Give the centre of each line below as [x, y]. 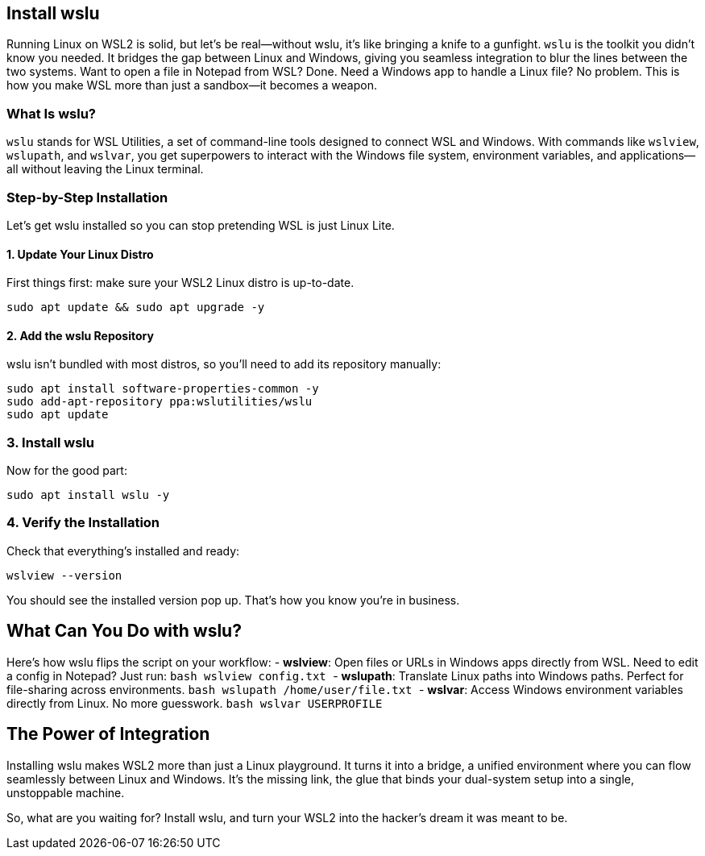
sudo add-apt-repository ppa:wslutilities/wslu [160, 402]
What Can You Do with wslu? [124, 631]
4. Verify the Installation [83, 523]
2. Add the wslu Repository [80, 335]
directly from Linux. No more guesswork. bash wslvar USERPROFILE [195, 703]
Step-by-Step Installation [87, 197]
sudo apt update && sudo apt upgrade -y [136, 307]
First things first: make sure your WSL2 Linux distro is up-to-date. [180, 283]
